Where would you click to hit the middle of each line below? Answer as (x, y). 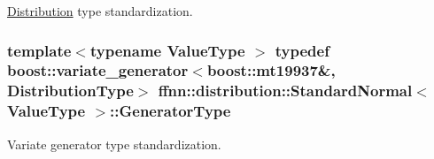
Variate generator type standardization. (114, 144)
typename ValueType (167, 50)
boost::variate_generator (98, 70)
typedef (302, 50)
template (39, 50)
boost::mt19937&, (271, 70)
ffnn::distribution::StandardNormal (285, 91)
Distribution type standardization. (100, 11)
